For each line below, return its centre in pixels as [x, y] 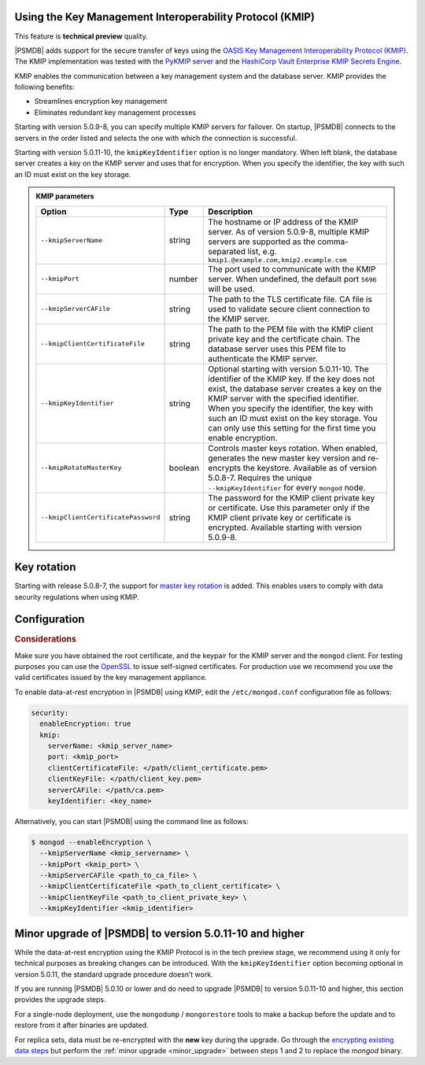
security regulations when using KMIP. [77, 597]
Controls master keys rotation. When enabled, [293, 448]
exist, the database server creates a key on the [295, 388]
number [183, 279]
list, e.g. [262, 251]
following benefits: [44, 87]
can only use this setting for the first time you [292, 427]
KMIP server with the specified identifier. [283, 398]
